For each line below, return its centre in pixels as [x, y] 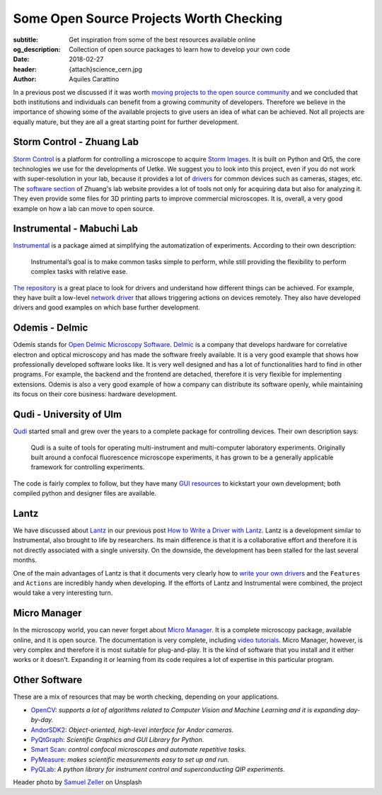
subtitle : [26, 40]
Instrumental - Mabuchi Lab [75, 229]
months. [25, 560]
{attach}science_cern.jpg [106, 69]
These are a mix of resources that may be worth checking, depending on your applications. [146, 697]
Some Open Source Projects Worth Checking [148, 18]
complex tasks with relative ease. [79, 272]
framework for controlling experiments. [88, 467]
